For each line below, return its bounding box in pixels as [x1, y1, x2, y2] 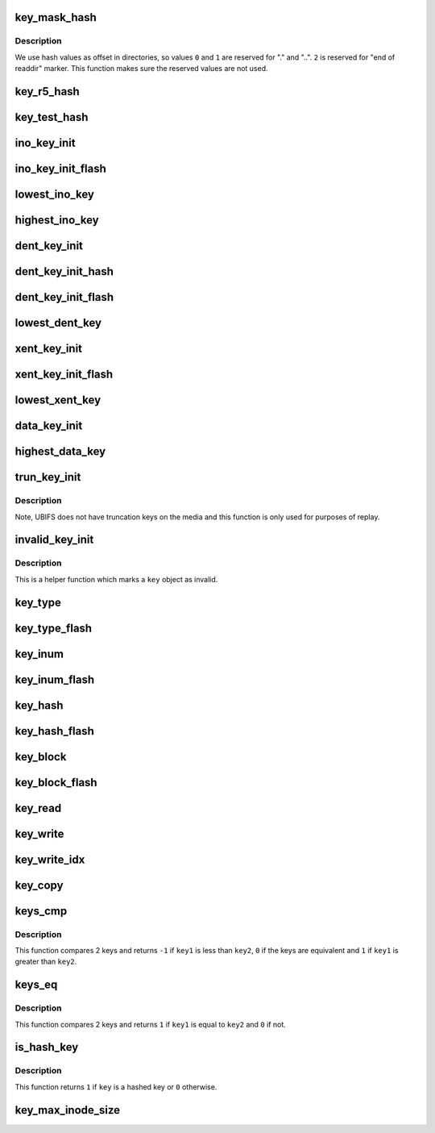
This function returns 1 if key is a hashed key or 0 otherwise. [14, 1081, 217, 1092]
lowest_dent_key [14, 316, 102, 330]
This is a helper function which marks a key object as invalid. [14, 574, 218, 584]
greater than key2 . [14, 956, 77, 967]
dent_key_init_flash [14, 290, 114, 304]
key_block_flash [14, 775, 97, 789]
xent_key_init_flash [14, 368, 114, 381]
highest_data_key [14, 444, 106, 459]
